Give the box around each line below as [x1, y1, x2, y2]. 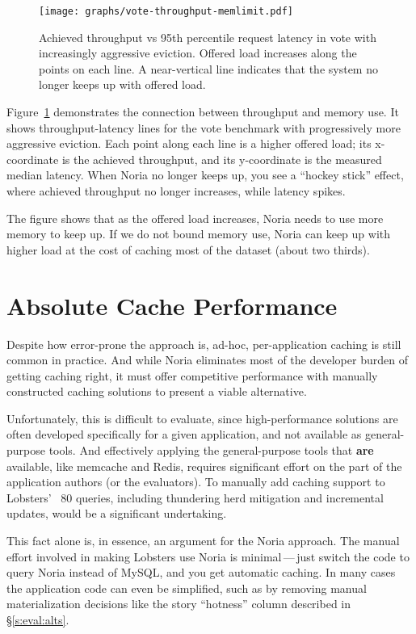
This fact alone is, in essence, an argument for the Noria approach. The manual [6, 532, 400, 549]
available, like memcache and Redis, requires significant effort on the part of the [6, 457, 402, 474]
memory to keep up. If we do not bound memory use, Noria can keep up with [6, 225, 391, 242]
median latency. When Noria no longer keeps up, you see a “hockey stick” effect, [6, 166, 404, 183]
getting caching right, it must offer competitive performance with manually [6, 367, 378, 384]
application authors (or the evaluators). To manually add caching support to [6, 473, 385, 490]
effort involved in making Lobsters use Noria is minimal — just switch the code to [6, 548, 410, 565]
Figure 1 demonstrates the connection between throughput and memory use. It [6, 103, 399, 120]
